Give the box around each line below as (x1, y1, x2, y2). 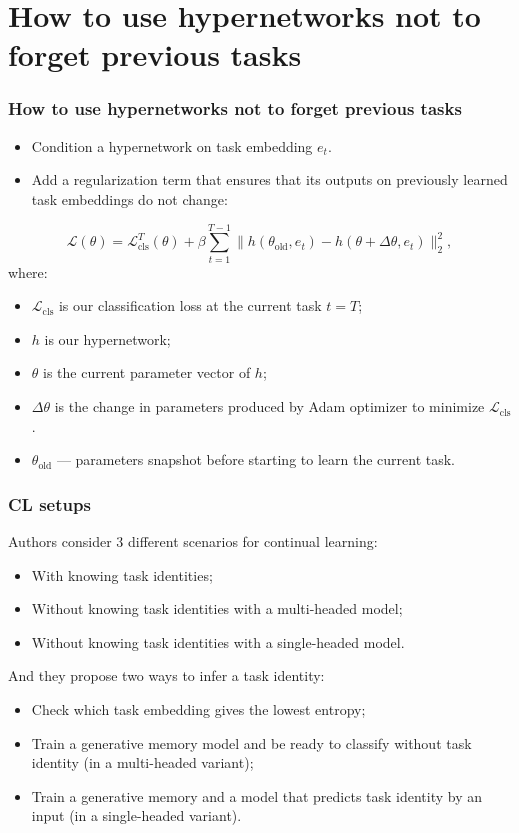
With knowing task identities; (31, 564, 213, 585)
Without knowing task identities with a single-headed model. (31, 631, 405, 652)
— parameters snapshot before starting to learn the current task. (56, 449, 455, 470)
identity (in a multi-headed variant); (31, 752, 254, 773)
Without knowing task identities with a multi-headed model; (31, 598, 403, 619)
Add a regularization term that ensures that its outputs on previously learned (31, 169, 508, 190)
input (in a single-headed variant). (31, 805, 242, 826)
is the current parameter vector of (43, 362, 251, 383)
